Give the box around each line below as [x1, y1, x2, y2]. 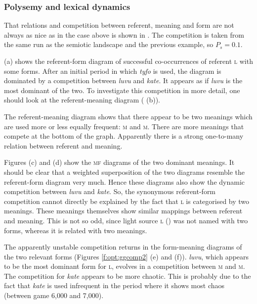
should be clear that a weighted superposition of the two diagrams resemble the [4, 166, 245, 177]
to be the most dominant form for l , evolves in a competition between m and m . [4, 261, 245, 271]
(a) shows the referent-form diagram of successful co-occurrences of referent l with [4, 56, 253, 66]
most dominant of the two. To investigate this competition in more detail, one [4, 85, 240, 95]
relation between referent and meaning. [4, 140, 123, 151]
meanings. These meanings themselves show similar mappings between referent [4, 205, 243, 216]
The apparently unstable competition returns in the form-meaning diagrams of [4, 242, 242, 252]
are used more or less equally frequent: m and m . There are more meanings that [4, 121, 244, 131]
